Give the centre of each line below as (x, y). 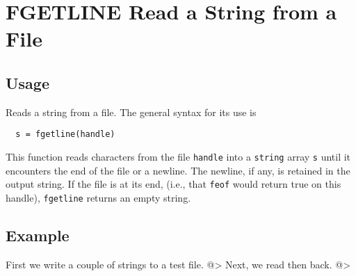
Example (38, 235)
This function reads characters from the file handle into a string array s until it (178, 157)
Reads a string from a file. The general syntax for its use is (131, 112)
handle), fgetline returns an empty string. (98, 197)
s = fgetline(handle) (65, 135)
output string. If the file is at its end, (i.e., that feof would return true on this (173, 184)
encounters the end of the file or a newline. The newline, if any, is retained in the (178, 170)
